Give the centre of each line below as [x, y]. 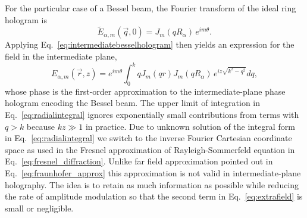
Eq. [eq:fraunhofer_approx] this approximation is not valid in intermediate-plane [153, 173]
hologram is [26, 19]
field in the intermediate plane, [61, 56]
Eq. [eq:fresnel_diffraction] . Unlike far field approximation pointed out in [139, 161]
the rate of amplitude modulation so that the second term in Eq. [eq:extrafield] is [154, 196]
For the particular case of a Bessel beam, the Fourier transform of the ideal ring [151, 8]
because [40, 126]
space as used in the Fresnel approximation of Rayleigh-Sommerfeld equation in [150, 149]
